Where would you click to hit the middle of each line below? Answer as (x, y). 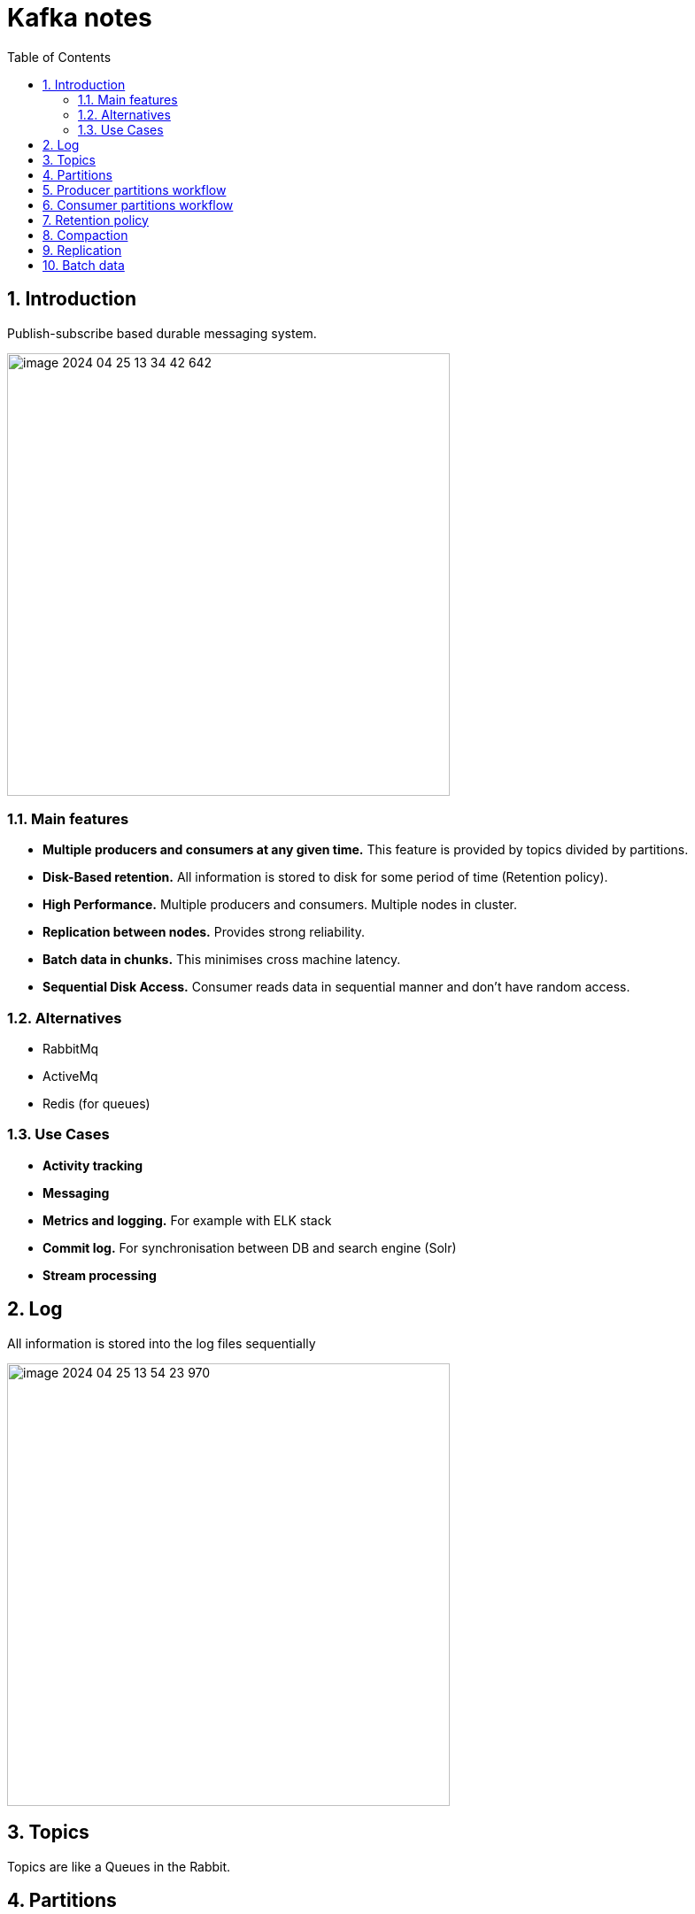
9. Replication (82, 250)
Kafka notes (80, 18)
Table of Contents (59, 57)
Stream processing (100, 1275)
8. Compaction (85, 235)
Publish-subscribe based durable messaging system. (162, 333)
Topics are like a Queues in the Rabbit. (119, 1866)
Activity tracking (93, 1165)
